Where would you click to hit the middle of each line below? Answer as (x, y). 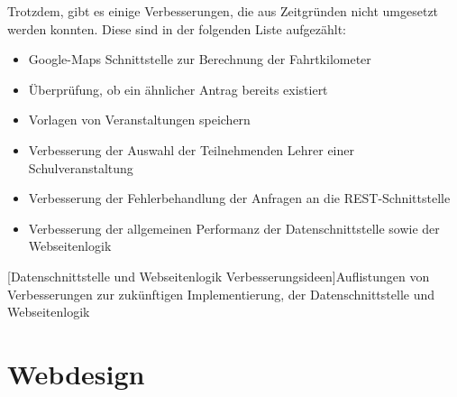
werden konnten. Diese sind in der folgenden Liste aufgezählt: (177, 28)
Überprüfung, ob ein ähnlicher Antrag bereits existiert (178, 89)
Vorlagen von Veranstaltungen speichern (139, 120)
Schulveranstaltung (81, 167)
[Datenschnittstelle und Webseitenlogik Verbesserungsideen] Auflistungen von (219, 276)
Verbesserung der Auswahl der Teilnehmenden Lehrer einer (191, 149)
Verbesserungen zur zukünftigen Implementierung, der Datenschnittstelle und (221, 294)
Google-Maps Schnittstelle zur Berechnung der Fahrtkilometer (200, 59)
